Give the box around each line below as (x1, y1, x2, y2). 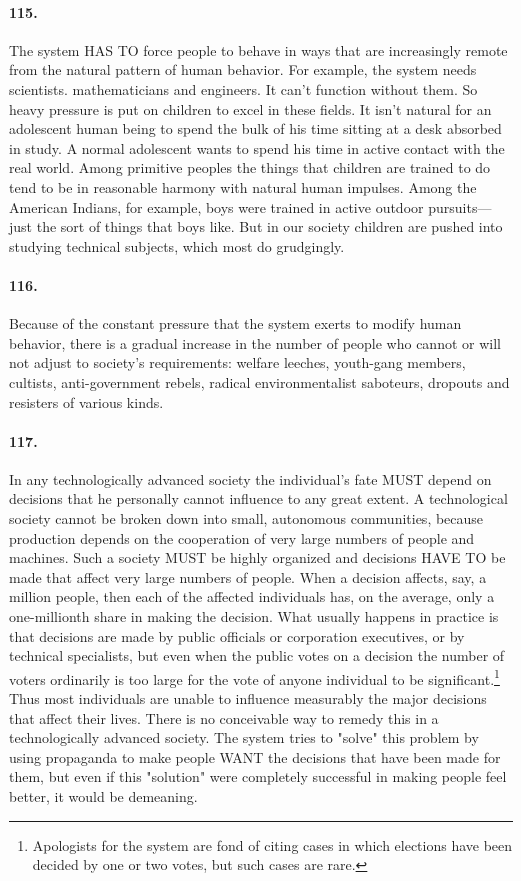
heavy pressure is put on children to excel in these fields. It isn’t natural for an (9, 98, 492, 119)
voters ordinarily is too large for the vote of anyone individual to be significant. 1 (9, 665, 500, 689)
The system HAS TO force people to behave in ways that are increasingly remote (9, 39, 508, 60)
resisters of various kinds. (9, 391, 164, 412)
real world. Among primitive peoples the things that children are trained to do (9, 157, 491, 178)
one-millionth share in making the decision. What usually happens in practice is (9, 606, 499, 627)
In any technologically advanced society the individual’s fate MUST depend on (9, 468, 492, 489)
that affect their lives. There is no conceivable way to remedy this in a (9, 707, 439, 728)
